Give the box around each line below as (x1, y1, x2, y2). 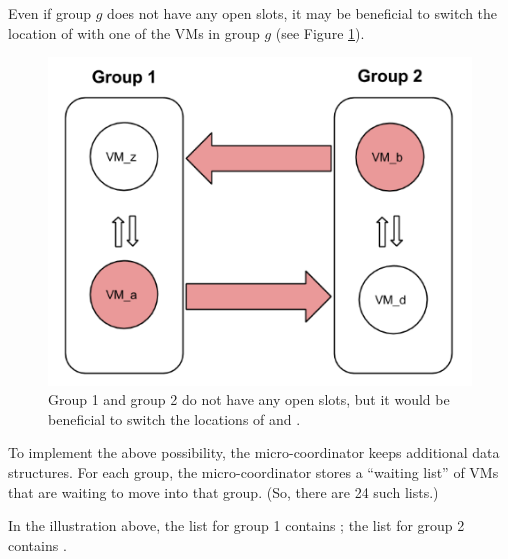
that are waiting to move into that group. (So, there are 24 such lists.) (8, 481, 439, 502)
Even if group (8, 3, 92, 23)
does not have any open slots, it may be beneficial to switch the (107, 3, 498, 23)
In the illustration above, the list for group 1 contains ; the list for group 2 (8, 515, 465, 536)
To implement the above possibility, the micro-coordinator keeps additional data (8, 442, 500, 463)
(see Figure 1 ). (275, 22, 365, 43)
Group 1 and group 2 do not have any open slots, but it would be (48, 389, 450, 410)
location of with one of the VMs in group (8, 22, 260, 43)
